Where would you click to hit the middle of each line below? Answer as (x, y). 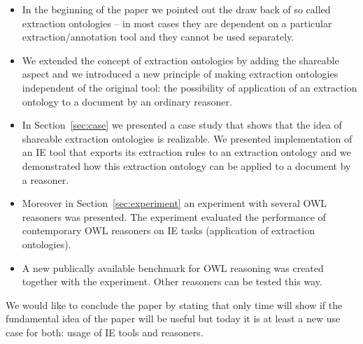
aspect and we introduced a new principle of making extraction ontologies (180, 74)
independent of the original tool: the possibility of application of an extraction (190, 87)
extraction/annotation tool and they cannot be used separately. (158, 37)
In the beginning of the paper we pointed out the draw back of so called (176, 9)
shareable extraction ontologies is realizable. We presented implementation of (187, 138)
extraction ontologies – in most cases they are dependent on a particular (177, 23)
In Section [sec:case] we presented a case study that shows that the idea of (182, 125)
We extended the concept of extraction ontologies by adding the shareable (180, 60)
